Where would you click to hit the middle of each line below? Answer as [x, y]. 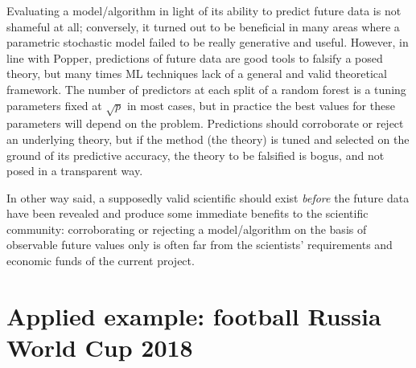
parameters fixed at [54, 105]
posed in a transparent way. [75, 171]
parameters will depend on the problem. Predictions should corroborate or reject [205, 123]
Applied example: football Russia [194, 315]
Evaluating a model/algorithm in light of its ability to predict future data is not [204, 10]
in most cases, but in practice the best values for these [261, 105]
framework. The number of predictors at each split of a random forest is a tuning [206, 89]
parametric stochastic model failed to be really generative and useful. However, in [208, 42]
